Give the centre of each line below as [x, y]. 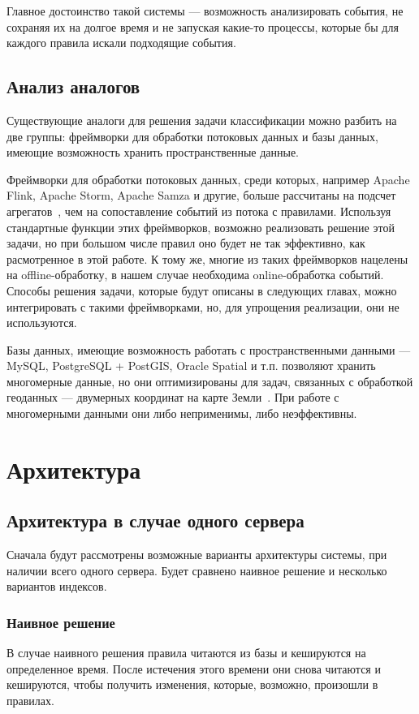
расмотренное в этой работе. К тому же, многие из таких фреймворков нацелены [207, 258]
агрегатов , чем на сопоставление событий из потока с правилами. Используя [199, 211]
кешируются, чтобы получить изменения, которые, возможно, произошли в [192, 684]
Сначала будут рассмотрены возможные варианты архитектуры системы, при [197, 555]
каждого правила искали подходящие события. [121, 43]
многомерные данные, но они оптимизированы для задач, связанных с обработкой [210, 381]
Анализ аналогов [73, 86]
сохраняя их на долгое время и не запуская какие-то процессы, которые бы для [203, 26]
